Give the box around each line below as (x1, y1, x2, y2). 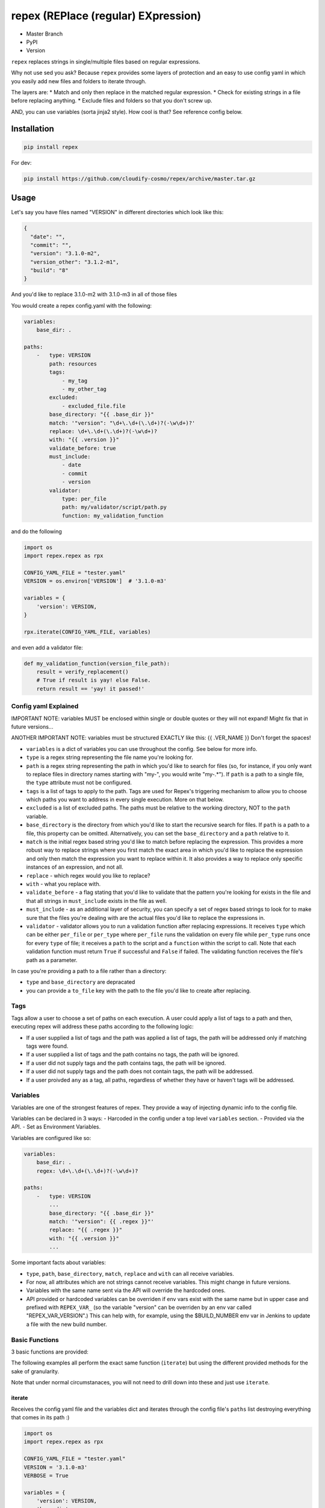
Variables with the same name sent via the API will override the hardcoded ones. (26, 1287, 226, 1294)
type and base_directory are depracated (26, 978, 135, 986)
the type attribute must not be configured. (26, 779, 132, 787)
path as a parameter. (26, 956, 78, 963)
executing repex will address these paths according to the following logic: (11, 1023, 194, 1030)
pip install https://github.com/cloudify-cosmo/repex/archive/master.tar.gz (23, 175, 256, 182)
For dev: (11, 159, 32, 166)
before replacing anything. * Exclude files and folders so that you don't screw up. (11, 97, 213, 104)
